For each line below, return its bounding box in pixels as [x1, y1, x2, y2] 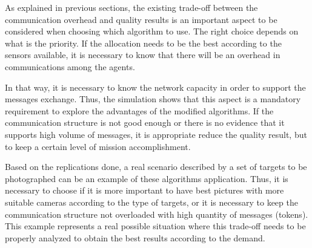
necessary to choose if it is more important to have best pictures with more [5, 184, 284, 197]
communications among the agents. [5, 60, 135, 73]
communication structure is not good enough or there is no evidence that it [5, 116, 285, 129]
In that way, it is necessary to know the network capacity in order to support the [5, 80, 306, 93]
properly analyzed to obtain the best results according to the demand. [5, 231, 265, 244]
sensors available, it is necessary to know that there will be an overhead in [5, 48, 280, 61]
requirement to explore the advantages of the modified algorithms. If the [5, 104, 274, 117]
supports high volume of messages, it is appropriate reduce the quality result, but [5, 128, 307, 140]
